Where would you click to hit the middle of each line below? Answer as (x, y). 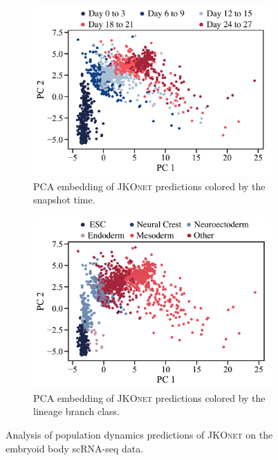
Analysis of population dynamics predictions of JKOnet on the (139, 435)
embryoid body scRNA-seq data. (75, 448)
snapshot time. (64, 200)
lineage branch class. (77, 411)
